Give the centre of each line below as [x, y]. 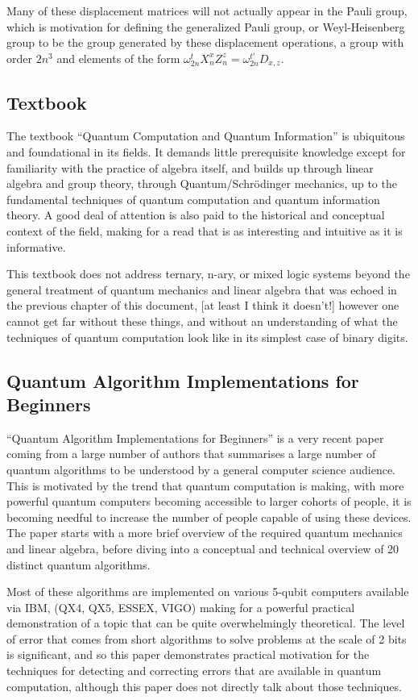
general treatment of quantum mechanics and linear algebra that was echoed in [202, 289]
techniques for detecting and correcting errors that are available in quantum [194, 671]
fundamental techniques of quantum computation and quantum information [193, 199]
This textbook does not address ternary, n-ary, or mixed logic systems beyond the [208, 274]
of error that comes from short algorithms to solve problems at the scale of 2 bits [207, 638]
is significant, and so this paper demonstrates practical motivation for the [188, 654]
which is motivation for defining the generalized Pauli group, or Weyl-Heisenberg [206, 26]
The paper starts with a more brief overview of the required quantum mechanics [205, 533]
